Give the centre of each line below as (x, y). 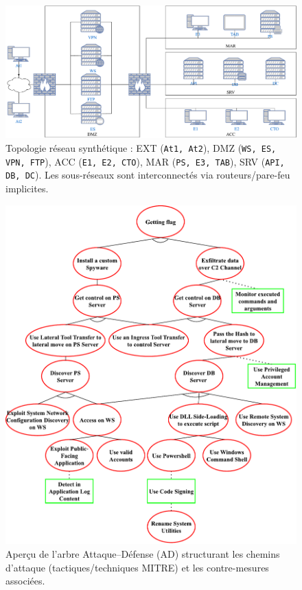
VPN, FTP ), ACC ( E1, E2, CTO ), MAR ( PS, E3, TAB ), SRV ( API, (145, 161)
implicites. (27, 188)
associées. (25, 581)
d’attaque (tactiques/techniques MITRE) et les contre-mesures (137, 567)
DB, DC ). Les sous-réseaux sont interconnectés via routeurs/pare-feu (148, 175)
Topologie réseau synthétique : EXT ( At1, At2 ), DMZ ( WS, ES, (141, 147)
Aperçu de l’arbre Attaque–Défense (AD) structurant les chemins (143, 554)
